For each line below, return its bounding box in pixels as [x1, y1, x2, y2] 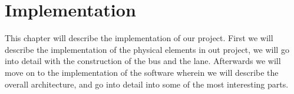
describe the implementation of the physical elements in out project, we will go [5, 43, 289, 55]
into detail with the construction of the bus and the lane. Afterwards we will [5, 55, 281, 67]
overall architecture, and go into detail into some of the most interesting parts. [5, 78, 289, 90]
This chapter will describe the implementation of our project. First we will [5, 32, 273, 44]
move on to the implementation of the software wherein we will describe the [5, 66, 279, 78]
